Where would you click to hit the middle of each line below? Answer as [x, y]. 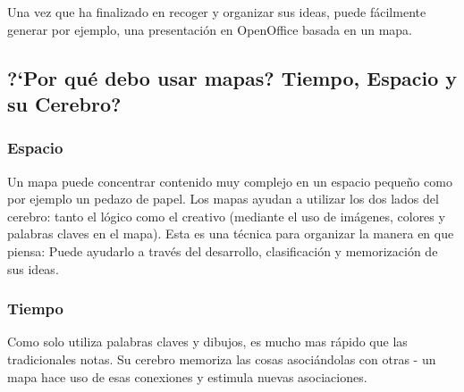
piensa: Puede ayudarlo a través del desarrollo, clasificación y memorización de [223, 250]
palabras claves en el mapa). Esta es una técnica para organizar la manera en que [231, 234]
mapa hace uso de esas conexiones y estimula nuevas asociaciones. [187, 376]
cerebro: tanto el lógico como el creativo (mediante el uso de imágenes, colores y [226, 216]
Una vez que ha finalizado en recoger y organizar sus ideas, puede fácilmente [217, 12]
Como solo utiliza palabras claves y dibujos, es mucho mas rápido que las [207, 342]
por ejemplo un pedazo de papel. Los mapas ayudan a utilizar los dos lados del [223, 199]
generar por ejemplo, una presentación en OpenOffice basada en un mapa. [210, 29]
